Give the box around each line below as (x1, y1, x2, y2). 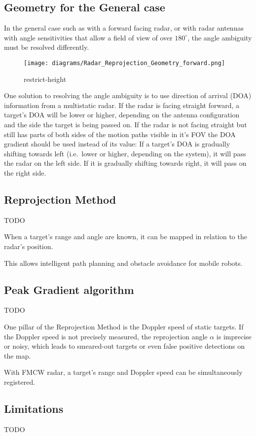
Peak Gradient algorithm (4, 282, 134, 297)
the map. (4, 350, 31, 361)
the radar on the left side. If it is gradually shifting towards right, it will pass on (4, 158, 247, 168)
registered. (4, 376, 36, 387)
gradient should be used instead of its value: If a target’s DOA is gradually (4, 139, 230, 149)
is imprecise (216, 331, 252, 341)
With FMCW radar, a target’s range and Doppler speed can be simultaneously (4, 367, 243, 377)
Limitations (4, 400, 64, 416)
